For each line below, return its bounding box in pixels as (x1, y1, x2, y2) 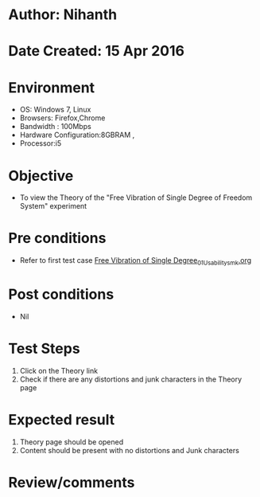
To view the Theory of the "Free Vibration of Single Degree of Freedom (19, 193, 253, 202)
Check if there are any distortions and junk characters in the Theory (19, 374, 243, 384)
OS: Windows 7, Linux (19, 105, 91, 115)
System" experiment (19, 202, 87, 211)
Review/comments (8, 473, 135, 491)
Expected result (8, 411, 115, 429)
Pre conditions (8, 229, 107, 248)
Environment (8, 78, 95, 96)
